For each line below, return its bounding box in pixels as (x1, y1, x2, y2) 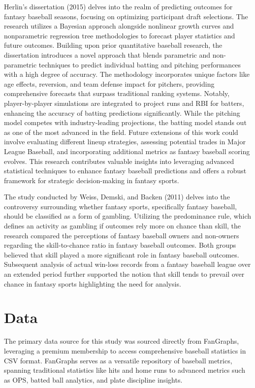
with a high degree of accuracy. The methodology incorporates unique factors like (4, 69, 250, 79)
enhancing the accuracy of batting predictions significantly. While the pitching (4, 107, 240, 118)
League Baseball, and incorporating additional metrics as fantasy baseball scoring (4, 146, 250, 156)
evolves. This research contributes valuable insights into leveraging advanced (4, 156, 234, 166)
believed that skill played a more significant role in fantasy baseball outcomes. (4, 249, 239, 259)
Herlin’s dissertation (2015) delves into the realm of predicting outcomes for (4, 1, 233, 11)
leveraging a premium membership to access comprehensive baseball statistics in (4, 345, 246, 356)
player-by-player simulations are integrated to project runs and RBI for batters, (4, 97, 244, 108)
